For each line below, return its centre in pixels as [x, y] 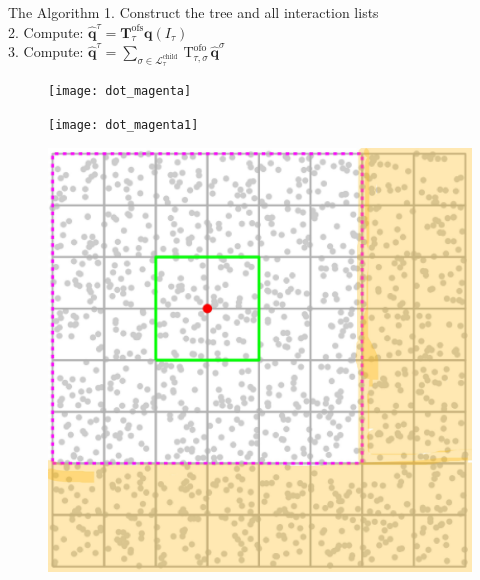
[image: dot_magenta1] [123, 125]
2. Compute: [46, 31]
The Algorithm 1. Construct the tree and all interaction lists [193, 12]
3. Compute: [46, 51]
